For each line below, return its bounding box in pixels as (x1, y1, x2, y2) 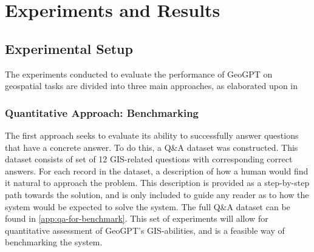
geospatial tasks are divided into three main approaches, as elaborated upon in (5, 79, 298, 92)
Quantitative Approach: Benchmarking (5, 105, 199, 120)
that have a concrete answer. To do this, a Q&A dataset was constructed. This (5, 141, 298, 153)
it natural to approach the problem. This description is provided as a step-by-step (5, 176, 310, 189)
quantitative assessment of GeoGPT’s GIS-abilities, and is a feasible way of (5, 224, 285, 236)
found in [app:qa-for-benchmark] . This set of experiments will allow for (5, 212, 268, 225)
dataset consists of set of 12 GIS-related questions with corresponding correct (5, 153, 293, 165)
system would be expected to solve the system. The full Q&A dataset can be (5, 200, 290, 213)
